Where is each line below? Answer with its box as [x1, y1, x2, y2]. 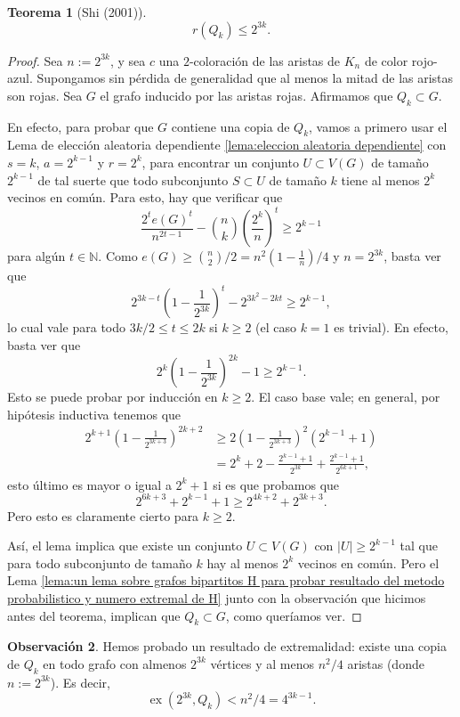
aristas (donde [347, 654, 424, 672]
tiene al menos [341, 170, 420, 189]
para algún [7, 247, 66, 265]
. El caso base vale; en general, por [251, 387, 440, 406]
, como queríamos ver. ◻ [225, 606, 362, 624]
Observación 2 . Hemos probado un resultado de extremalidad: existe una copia [7, 637, 447, 656]
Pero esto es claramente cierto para [7, 506, 199, 525]
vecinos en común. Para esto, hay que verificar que [7, 188, 283, 207]
